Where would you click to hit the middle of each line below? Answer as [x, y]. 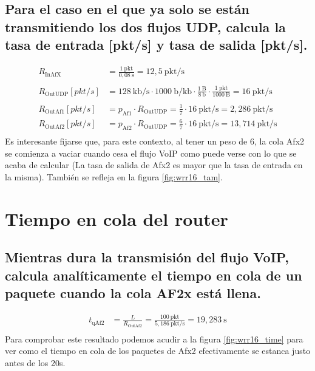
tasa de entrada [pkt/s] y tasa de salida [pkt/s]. [156, 45]
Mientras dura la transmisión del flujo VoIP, [147, 257]
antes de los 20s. [35, 362]
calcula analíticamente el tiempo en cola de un [154, 275]
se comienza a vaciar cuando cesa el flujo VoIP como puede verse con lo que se [151, 153]
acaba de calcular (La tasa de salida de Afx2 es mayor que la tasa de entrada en [154, 165]
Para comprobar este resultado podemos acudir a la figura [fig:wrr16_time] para [154, 339]
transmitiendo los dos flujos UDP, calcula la [145, 26]
